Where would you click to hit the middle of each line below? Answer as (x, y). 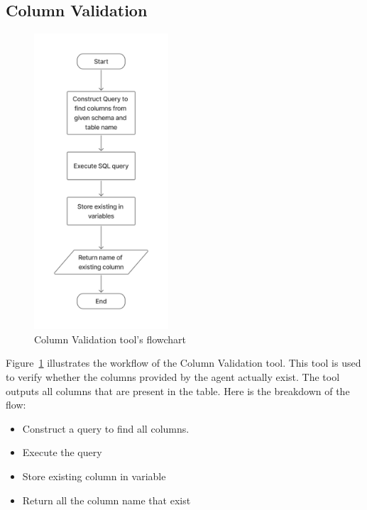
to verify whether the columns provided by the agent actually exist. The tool (173, 377)
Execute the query (62, 452)
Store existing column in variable (94, 476)
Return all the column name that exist (106, 500)
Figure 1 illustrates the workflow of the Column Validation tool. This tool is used (183, 363)
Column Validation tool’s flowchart (110, 339)
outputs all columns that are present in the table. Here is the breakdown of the (178, 390)
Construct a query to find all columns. (106, 428)
